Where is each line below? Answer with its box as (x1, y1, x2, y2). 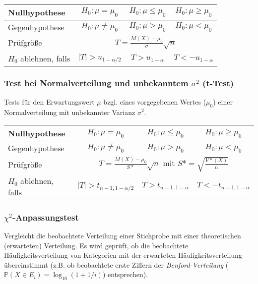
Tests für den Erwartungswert (4, 96, 95, 107)
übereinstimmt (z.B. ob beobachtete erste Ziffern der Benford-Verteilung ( (4, 259, 229, 270)
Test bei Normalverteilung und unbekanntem (4, 77, 189, 89)
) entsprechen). (102, 269, 148, 280)
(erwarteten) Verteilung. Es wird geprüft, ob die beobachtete (4, 240, 189, 250)
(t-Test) (202, 77, 234, 89)
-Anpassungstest (12, 211, 79, 223)
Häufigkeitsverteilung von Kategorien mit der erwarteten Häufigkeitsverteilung (4, 250, 242, 260)
